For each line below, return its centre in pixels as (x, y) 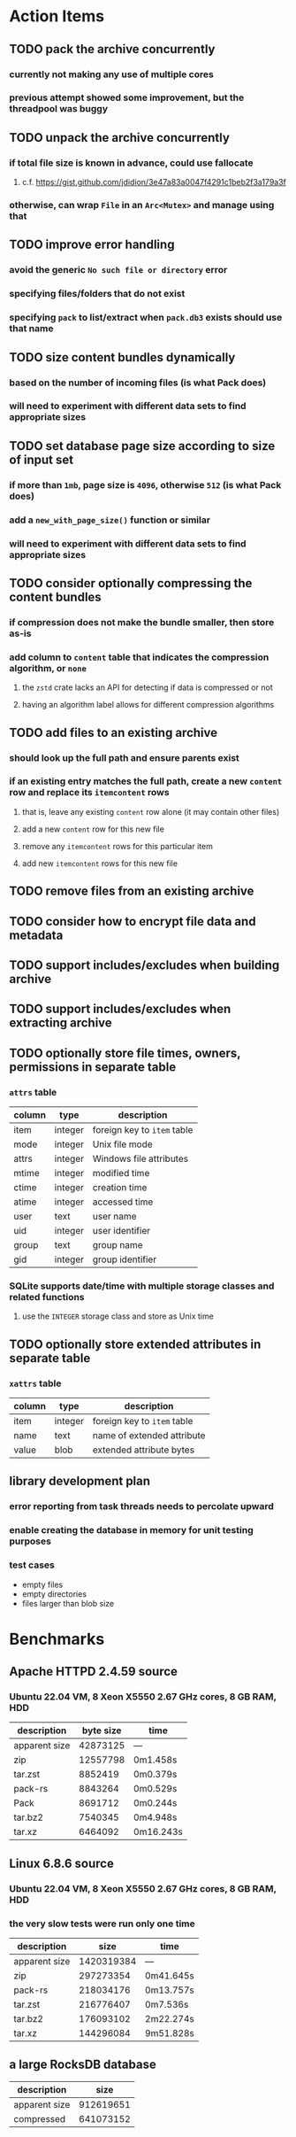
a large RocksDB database (83, 2065)
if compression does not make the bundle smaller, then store (142, 622)
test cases (32, 1565)
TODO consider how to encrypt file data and (133, 921)
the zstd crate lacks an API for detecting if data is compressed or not (147, 687)
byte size (102, 1731)
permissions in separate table (93, 1067)
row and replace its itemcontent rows (89, 793)
